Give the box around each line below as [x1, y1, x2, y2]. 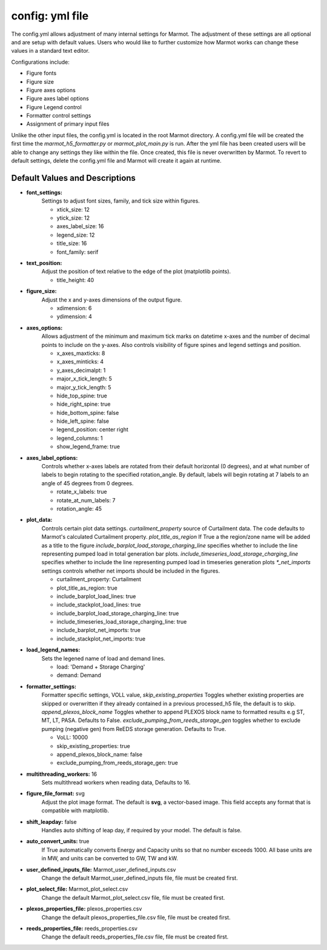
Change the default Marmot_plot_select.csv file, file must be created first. [41, 894, 225, 901]
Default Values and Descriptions [11, 173, 136, 183]
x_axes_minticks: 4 [56, 358, 104, 365]
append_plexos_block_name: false [56, 750, 142, 758]
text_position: [26, 260, 62, 267]
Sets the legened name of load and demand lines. [41, 655, 166, 662]
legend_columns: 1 [56, 434, 103, 442]
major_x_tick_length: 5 [56, 375, 112, 382]
